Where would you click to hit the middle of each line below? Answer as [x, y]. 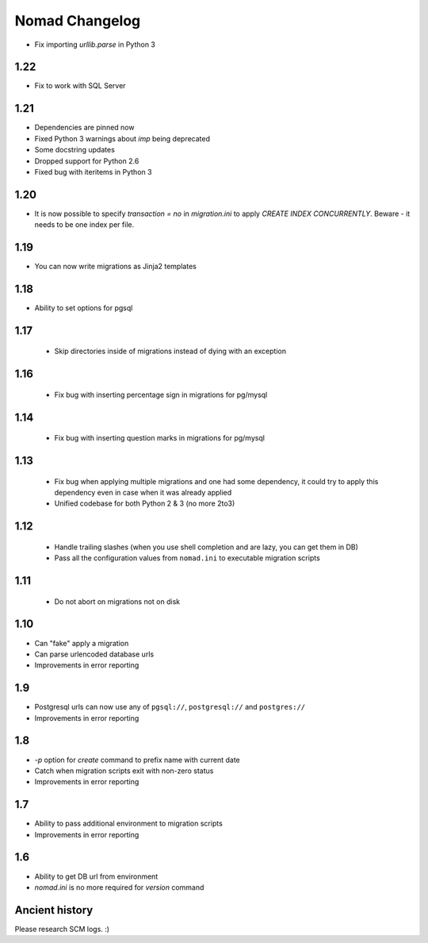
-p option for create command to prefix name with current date [138, 760]
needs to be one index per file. [84, 225]
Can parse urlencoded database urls [94, 654]
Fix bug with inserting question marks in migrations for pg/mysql [160, 438]
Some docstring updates [75, 150]
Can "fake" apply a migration [82, 643]
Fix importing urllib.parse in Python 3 [95, 44]
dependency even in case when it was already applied [143, 493]
